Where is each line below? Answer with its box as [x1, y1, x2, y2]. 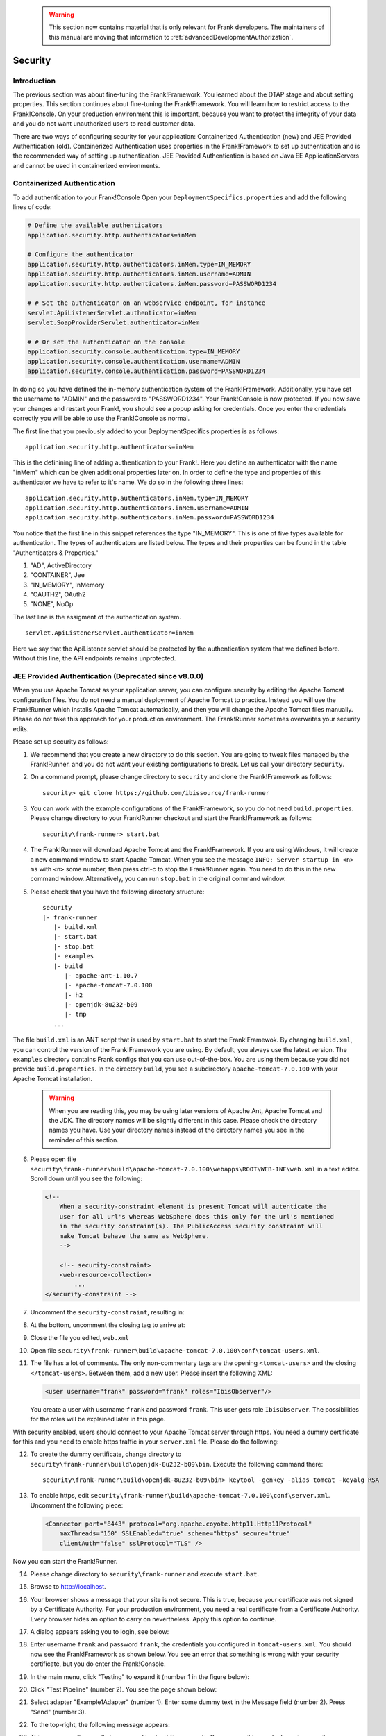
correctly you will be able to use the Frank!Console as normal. [12, 414, 190, 423]
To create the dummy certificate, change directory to [30, 1450, 182, 1458]
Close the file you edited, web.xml [30, 1333, 130, 1342]
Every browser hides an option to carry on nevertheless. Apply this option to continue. [30, 1614, 277, 1623]
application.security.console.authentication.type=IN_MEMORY [27, 348, 240, 356]
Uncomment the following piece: [30, 1501, 124, 1510]
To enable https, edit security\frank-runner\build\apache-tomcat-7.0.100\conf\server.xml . [30, 1492, 330, 1500]
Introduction [12, 76, 56, 85]
